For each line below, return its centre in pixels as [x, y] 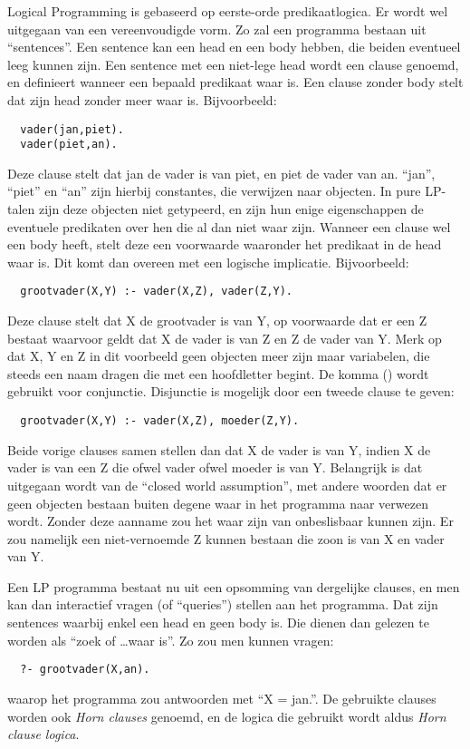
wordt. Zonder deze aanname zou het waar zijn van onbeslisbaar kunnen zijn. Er [230, 521]
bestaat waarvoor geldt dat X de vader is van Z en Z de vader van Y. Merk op [225, 338]
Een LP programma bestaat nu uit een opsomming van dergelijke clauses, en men [234, 586]
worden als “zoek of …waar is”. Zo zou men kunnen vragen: [171, 640]
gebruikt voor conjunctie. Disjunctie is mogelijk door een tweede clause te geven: [231, 391]
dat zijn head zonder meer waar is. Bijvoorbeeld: [142, 99]
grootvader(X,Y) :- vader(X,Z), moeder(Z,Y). [160, 421]
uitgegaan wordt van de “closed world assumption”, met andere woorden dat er [227, 485]
